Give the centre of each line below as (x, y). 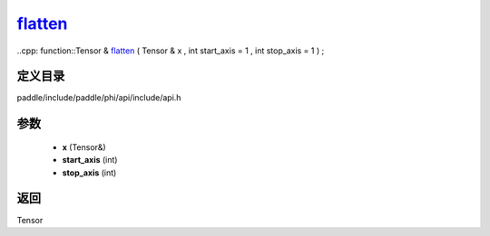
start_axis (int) (90, 160)
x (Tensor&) (84, 147)
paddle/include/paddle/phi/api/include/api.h (99, 98)
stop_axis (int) (89, 173)
